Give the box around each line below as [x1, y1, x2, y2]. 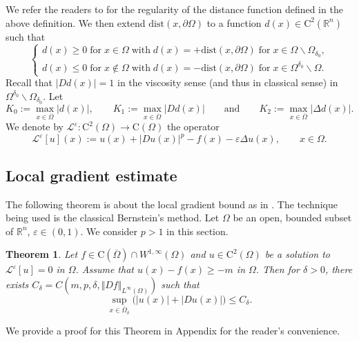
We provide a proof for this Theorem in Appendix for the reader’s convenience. [6, 323, 340, 338]
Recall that [6, 75, 52, 90]
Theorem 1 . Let [6, 247, 78, 261]
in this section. [166, 223, 229, 238]
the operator [166, 119, 220, 134]
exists [6, 277, 29, 292]
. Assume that [75, 262, 134, 276]
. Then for [255, 262, 300, 276]
